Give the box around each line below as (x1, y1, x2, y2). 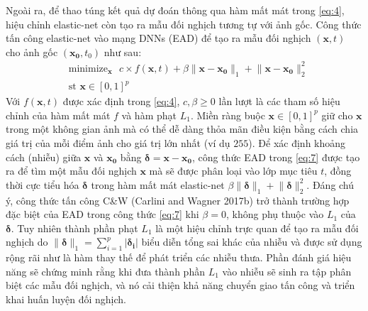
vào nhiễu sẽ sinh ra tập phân (222, 263, 352, 278)
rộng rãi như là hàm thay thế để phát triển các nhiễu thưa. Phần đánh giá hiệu (6, 250, 352, 265)
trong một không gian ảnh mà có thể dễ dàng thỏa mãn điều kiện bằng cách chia (6, 121, 359, 136)
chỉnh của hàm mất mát (6, 107, 111, 122)
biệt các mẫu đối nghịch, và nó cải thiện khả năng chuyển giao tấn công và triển (6, 278, 355, 293)
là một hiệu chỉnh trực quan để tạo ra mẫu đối (155, 220, 359, 235)
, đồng (324, 163, 352, 178)
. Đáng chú (306, 177, 355, 192)
